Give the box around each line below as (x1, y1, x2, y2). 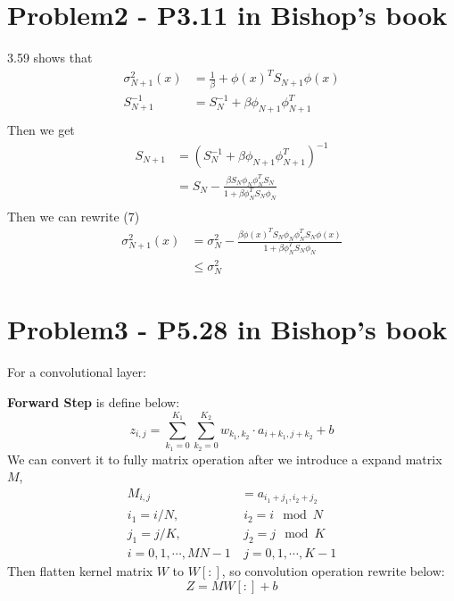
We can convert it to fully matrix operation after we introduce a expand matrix (7, 449, 442, 468)
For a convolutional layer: (7, 363, 146, 381)
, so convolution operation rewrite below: (221, 562, 445, 580)
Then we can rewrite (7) (7, 206, 140, 225)
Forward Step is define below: (7, 392, 180, 411)
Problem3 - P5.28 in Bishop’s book (7, 311, 448, 347)
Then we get (7, 120, 75, 138)
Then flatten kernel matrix (7, 562, 153, 580)
